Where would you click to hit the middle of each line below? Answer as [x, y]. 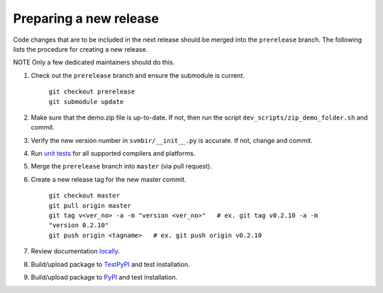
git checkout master [84, 196]
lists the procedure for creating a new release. [81, 49]
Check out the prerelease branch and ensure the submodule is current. [138, 75]
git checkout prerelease [91, 92]
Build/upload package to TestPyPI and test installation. [111, 264]
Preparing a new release [86, 18]
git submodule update [86, 102]
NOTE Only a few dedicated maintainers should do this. [94, 62]
